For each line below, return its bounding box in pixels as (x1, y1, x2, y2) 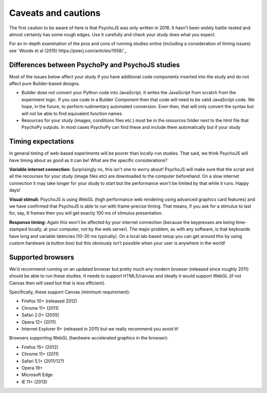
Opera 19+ (21, 365, 43, 371)
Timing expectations (9, 137, 74, 146)
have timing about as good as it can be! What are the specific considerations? (9, 157, 168, 163)
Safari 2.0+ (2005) (21, 312, 59, 318)
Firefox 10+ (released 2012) (21, 298, 78, 304)
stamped (9, 226, 27, 232)
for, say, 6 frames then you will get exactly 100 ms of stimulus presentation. (9, 210, 163, 216)
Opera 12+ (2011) (21, 319, 56, 325)
